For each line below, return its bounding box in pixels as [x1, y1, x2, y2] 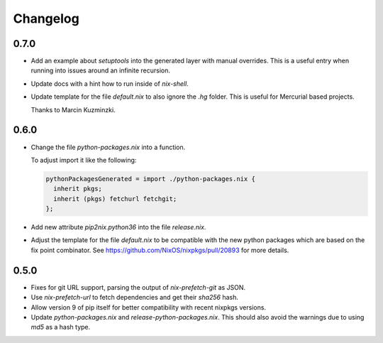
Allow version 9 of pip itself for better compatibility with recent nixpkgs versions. [30, 303, 266, 312]
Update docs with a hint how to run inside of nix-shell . [30, 79, 189, 88]
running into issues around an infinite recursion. [30, 66, 170, 75]
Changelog [13, 11, 79, 26]
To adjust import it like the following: [30, 156, 137, 164]
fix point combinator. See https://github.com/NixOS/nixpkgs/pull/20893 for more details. [30, 246, 289, 254]
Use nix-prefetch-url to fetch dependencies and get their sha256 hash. [30, 293, 239, 302]
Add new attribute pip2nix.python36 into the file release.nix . [30, 223, 206, 232]
